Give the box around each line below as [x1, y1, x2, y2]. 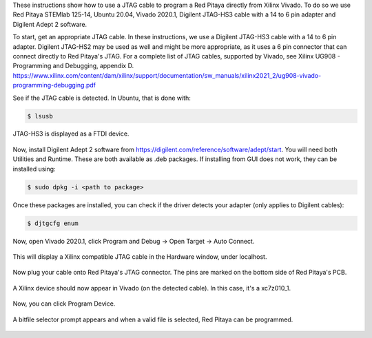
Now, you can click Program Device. [12, 299, 116, 308]
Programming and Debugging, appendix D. [12, 62, 134, 70]
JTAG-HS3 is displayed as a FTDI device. [12, 129, 130, 138]
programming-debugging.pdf [12, 81, 96, 89]
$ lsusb [27, 112, 53, 120]
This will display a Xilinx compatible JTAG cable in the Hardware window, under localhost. [12, 252, 267, 261]
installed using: [12, 165, 56, 173]
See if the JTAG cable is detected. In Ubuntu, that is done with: [12, 94, 191, 102]
